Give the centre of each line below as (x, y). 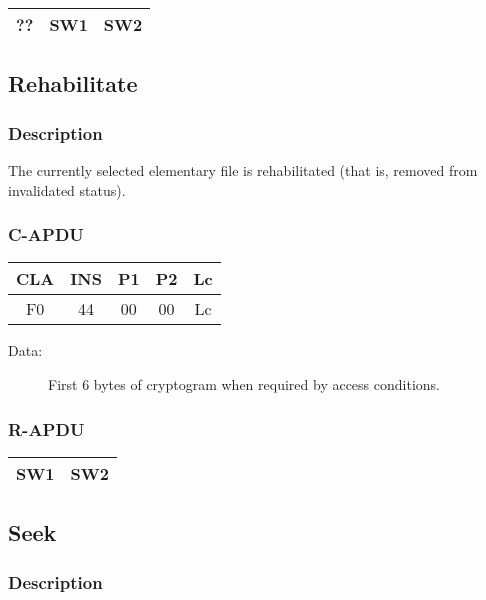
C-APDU (46, 234)
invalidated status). (67, 189)
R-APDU (46, 428)
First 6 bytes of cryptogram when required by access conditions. (244, 384)
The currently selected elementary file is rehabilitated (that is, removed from (243, 170)
